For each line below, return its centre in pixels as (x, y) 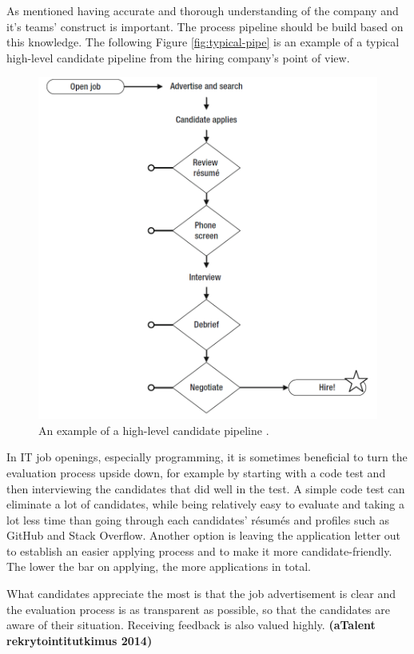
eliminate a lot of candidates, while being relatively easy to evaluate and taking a (205, 504)
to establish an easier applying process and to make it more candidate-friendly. (199, 550)
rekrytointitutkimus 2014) (80, 640)
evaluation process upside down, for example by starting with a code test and (196, 472)
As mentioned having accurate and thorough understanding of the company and (203, 10)
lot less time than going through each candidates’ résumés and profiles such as (198, 519)
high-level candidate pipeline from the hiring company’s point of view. (178, 57)
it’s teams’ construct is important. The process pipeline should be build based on (205, 26)
